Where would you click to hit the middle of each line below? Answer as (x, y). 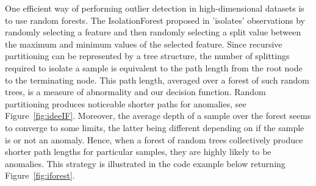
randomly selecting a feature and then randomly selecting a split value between (153, 32)
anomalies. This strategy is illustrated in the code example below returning (145, 163)
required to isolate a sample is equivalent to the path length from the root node (154, 67)
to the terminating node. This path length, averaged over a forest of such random (157, 80)
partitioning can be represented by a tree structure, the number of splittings (147, 56)
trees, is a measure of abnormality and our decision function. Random (135, 92)
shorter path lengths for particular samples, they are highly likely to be (138, 152)
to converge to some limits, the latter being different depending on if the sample (155, 127)
